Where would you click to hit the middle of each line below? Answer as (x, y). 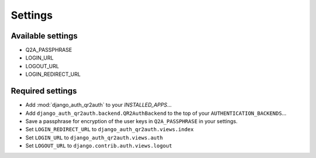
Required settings (44, 91)
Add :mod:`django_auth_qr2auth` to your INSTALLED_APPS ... (99, 105)
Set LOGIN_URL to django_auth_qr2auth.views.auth (94, 138)
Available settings (44, 36)
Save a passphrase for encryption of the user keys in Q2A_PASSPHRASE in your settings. (132, 121)
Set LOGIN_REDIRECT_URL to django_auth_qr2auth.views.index (110, 129)
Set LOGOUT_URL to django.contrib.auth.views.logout (99, 146)
